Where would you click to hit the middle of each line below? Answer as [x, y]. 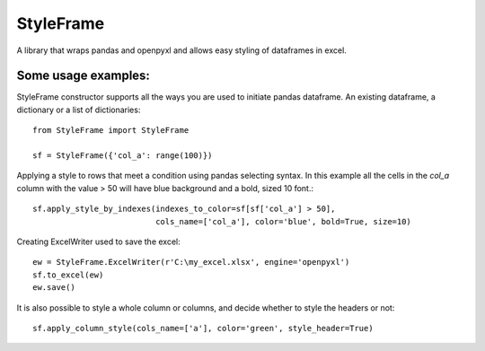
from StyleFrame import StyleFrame [111, 131]
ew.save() [54, 288]
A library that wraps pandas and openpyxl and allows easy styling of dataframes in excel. [182, 50]
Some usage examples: [83, 76]
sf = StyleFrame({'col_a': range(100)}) [123, 156]
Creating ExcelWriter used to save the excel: [98, 241]
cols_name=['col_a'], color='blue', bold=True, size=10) [284, 221]
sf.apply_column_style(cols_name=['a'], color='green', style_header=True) [203, 328]
